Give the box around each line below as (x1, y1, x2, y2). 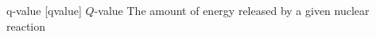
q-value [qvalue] (6, 2, 82, 18)
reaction (6, 17, 46, 34)
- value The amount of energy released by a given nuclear (94, 2, 370, 18)
